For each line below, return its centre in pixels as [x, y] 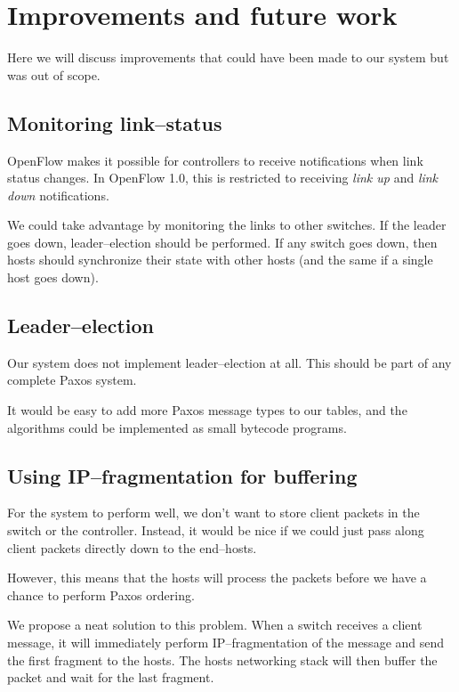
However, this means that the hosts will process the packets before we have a [217, 578]
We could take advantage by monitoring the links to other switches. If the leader [227, 225]
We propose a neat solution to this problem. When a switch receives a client [215, 625]
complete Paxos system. [72, 380]
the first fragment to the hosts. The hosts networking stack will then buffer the [222, 659]
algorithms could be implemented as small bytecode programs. [177, 427]
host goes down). [53, 277]
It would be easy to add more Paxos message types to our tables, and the [207, 410]
